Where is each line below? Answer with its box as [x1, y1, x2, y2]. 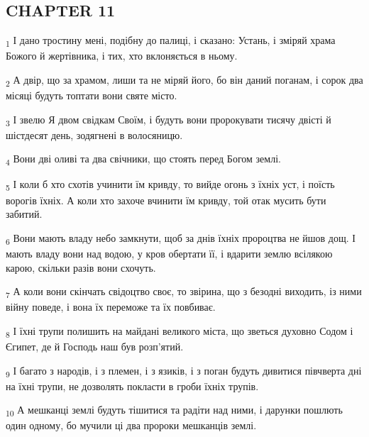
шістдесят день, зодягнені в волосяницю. [6, 127, 183, 142]
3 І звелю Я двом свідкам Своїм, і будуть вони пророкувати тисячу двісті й [6, 111, 331, 128]
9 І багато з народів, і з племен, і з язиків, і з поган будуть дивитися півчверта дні [6, 363, 362, 380]
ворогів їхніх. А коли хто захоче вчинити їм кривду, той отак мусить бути [6, 192, 326, 207]
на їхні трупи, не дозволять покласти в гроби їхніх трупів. [6, 378, 259, 393]
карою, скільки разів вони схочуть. [6, 260, 156, 275]
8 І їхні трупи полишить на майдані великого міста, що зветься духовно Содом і [6, 323, 353, 340]
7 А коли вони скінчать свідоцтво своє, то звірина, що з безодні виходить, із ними [6, 284, 362, 300]
